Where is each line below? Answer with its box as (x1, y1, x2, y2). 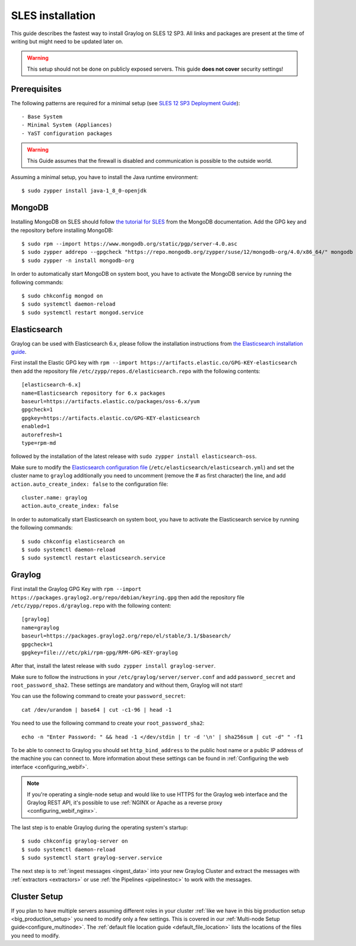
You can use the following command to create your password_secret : (11, 693, 186, 700)
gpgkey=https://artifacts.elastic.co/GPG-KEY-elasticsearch (21, 414, 200, 422)
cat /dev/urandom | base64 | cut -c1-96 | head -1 (21, 706, 172, 713)
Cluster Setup (11, 891, 63, 901)
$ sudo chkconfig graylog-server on (21, 838, 128, 844)
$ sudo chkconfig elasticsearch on (21, 538, 125, 545)
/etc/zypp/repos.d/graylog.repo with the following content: (11, 602, 171, 609)
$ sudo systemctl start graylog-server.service (21, 854, 163, 861)
